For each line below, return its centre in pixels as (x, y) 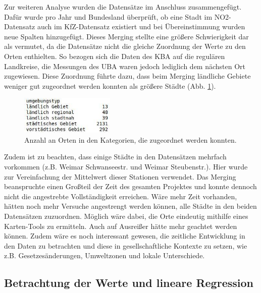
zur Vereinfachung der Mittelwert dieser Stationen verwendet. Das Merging (120, 176)
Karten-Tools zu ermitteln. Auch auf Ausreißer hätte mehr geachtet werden (121, 226)
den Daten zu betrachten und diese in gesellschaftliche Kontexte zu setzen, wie (126, 245)
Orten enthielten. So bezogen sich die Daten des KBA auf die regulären (115, 56)
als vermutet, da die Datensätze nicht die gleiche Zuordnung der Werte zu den (125, 46)
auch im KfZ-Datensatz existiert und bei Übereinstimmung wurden (141, 26)
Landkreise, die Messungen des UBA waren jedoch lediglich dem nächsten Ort (125, 66)
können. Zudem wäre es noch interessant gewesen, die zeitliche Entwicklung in (125, 236)
